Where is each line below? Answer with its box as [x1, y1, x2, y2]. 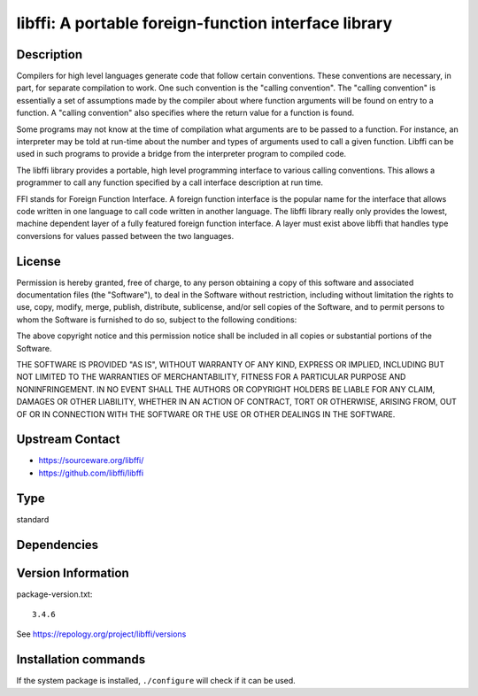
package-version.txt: [16, 589, 93, 599]
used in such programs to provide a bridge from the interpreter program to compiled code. [16, 149, 347, 159]
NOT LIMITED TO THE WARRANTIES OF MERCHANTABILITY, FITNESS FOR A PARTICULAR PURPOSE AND [16, 372, 406, 383]
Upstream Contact [16, 432, 120, 447]
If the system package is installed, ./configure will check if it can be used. [16, 676, 296, 686]
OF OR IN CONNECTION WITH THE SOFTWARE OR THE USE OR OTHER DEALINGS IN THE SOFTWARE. [16, 408, 396, 420]
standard [16, 514, 50, 524]
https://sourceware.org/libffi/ [38, 455, 144, 466]
